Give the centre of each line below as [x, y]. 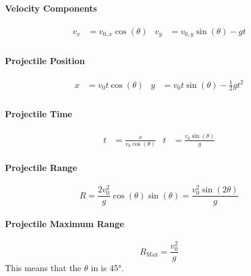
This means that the [43, 268]
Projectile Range [41, 167]
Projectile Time [39, 114]
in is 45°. [107, 268]
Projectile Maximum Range [65, 223]
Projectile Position [45, 60]
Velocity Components [51, 8]
